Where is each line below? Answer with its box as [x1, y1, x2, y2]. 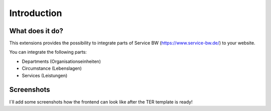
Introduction [9, 8, 62, 19]
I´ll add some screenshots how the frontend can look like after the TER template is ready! [9, 98, 193, 105]
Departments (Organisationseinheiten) [22, 58, 101, 64]
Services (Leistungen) [22, 72, 68, 78]
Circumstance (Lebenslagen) [22, 65, 82, 71]
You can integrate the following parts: [9, 49, 87, 55]
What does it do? [9, 27, 64, 35]
